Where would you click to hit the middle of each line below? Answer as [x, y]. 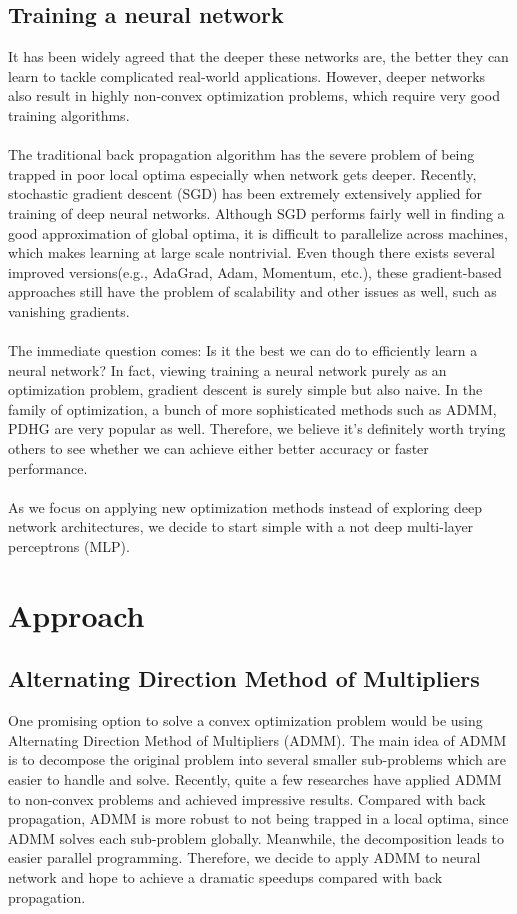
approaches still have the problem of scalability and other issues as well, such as [252, 291]
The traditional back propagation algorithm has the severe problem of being [241, 154]
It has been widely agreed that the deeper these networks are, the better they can [258, 56]
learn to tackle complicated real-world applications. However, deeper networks [247, 75]
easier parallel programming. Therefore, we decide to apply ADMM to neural [244, 857]
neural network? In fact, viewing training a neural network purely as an [227, 369]
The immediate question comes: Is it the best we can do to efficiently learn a [243, 350]
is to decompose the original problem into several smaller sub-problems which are [257, 759]
